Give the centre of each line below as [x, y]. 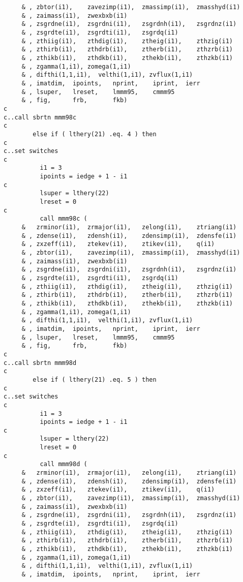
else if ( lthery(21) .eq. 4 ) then [95, 134]
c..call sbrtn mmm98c [40, 117]
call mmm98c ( [64, 219]
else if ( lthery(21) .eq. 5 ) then [95, 379]
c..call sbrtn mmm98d [40, 363]
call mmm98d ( [64, 464]
